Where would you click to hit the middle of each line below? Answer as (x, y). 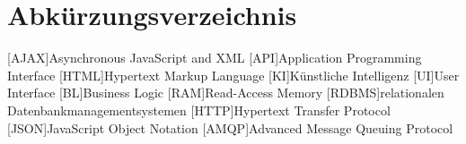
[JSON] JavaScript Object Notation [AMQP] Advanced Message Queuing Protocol (230, 127)
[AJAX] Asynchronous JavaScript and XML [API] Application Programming (215, 58)
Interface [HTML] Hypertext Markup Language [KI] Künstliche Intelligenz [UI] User (233, 75)
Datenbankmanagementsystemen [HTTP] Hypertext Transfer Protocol (199, 110)
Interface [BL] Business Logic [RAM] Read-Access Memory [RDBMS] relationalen (226, 93)
